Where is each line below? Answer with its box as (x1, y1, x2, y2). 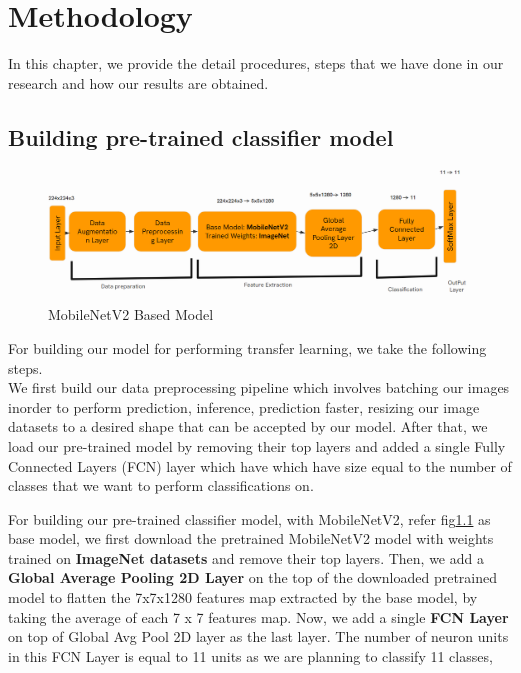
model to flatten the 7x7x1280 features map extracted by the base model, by (8, 587, 478, 608)
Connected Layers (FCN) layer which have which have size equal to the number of (8, 455, 512, 476)
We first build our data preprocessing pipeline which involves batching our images (8, 377, 510, 398)
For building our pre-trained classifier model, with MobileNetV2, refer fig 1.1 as (8, 508, 491, 529)
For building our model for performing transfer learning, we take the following (8, 337, 487, 358)
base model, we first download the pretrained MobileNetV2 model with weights (8, 528, 494, 549)
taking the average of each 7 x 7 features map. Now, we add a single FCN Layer (8, 606, 509, 627)
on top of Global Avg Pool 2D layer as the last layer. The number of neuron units (8, 626, 509, 647)
